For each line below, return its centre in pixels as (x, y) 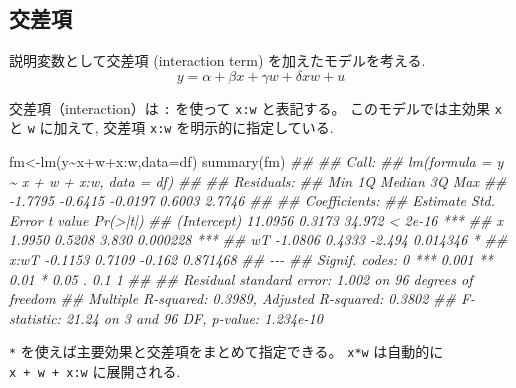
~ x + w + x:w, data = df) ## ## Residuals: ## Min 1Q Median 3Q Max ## (258, 180)
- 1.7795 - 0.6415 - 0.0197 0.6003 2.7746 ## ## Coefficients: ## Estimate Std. (252, 200)
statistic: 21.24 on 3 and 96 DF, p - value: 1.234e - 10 (166, 317)
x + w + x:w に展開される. (95, 371)
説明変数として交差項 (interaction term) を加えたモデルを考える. (217, 60)
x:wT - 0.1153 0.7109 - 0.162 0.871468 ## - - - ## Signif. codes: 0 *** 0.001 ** (251, 259)
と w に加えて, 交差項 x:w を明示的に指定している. (171, 127)
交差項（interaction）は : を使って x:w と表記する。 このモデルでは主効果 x (255, 107)
